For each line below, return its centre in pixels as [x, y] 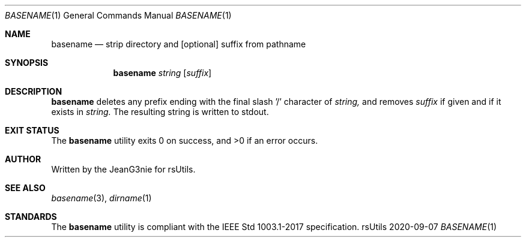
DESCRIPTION [34, 91]
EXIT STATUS [32, 130]
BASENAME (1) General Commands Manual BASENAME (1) [118, 15]
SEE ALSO [25, 188]
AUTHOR [23, 159]
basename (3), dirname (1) [101, 198]
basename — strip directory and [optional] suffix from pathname [179, 44]
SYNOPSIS [27, 63]
